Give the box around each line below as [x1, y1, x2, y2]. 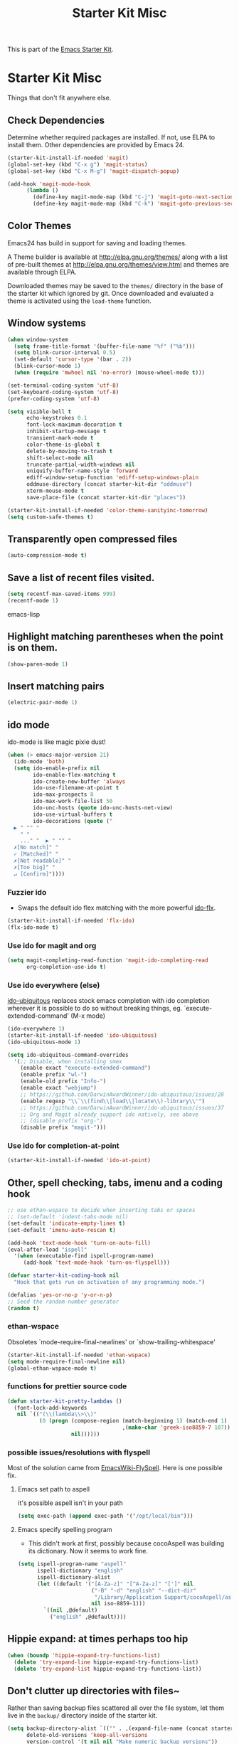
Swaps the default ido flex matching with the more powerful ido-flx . [17, 903, 216, 912]
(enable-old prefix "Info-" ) [20, 1078, 107, 1085]
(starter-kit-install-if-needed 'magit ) [7, 154, 129, 161]
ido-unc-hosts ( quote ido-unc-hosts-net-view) [33, 804, 174, 812]
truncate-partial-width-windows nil [26, 461, 135, 468]
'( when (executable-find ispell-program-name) [14, 1253, 154, 1260]
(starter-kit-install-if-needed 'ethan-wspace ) [7, 1351, 152, 1358]
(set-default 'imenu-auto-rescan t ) [7, 1226, 116, 1233]
